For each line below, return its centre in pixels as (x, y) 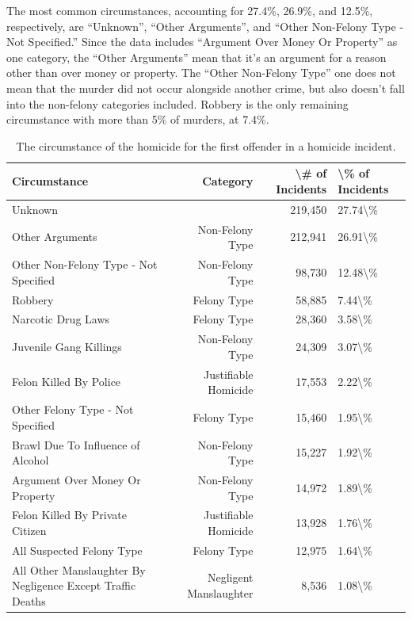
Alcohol (31, 460)
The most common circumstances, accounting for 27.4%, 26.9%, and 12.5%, (190, 10)
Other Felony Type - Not (73, 409)
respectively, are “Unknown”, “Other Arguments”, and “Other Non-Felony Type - (205, 26)
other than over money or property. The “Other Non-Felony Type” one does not (201, 73)
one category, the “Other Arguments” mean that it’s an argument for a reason (196, 57)
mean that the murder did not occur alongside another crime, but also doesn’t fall (206, 88)
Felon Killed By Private (69, 515)
